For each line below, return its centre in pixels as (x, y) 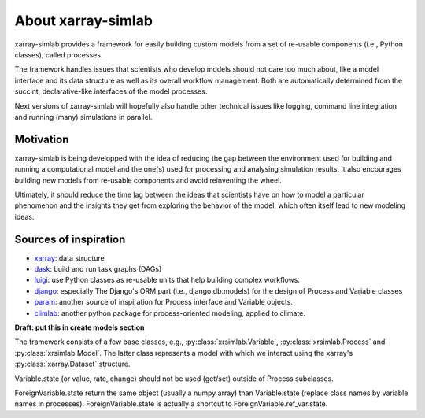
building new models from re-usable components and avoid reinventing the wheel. (148, 180)
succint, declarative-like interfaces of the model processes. (111, 91)
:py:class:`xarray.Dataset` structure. (72, 364)
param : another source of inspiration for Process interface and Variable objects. (163, 302)
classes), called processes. (59, 54)
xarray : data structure (70, 258)
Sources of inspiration (70, 239)
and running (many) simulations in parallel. (83, 117)
